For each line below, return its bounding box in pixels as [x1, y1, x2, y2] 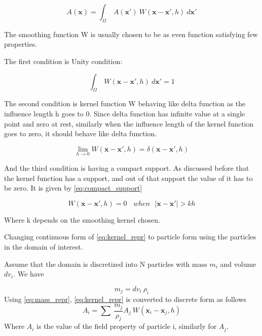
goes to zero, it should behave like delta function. [4, 128, 157, 139]
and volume [220, 258, 256, 269]
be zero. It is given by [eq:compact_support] [4, 182, 142, 193]
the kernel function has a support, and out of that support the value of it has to [4, 172, 253, 183]
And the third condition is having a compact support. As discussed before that [4, 162, 249, 173]
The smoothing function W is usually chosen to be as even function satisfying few [4, 28, 258, 39]
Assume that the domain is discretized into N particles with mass [4, 258, 207, 269]
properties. [4, 39, 38, 49]
